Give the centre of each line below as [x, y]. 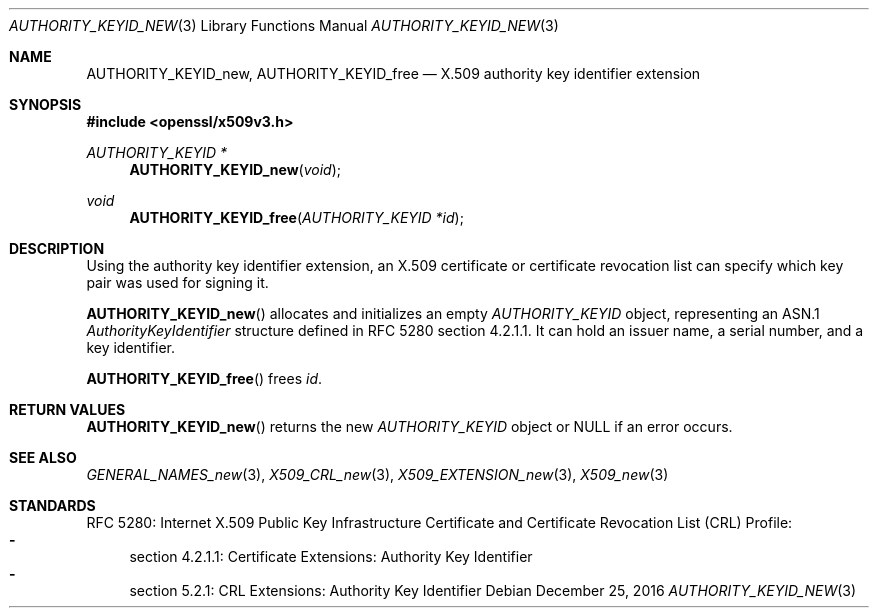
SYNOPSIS [45, 104]
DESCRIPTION [57, 248]
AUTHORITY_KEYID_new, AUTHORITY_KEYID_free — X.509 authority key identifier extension [393, 73]
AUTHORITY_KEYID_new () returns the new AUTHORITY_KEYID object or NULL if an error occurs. [409, 426]
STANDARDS [52, 505]
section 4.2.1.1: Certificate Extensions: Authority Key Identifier [331, 556]
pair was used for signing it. [177, 282]
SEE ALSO [43, 457]
